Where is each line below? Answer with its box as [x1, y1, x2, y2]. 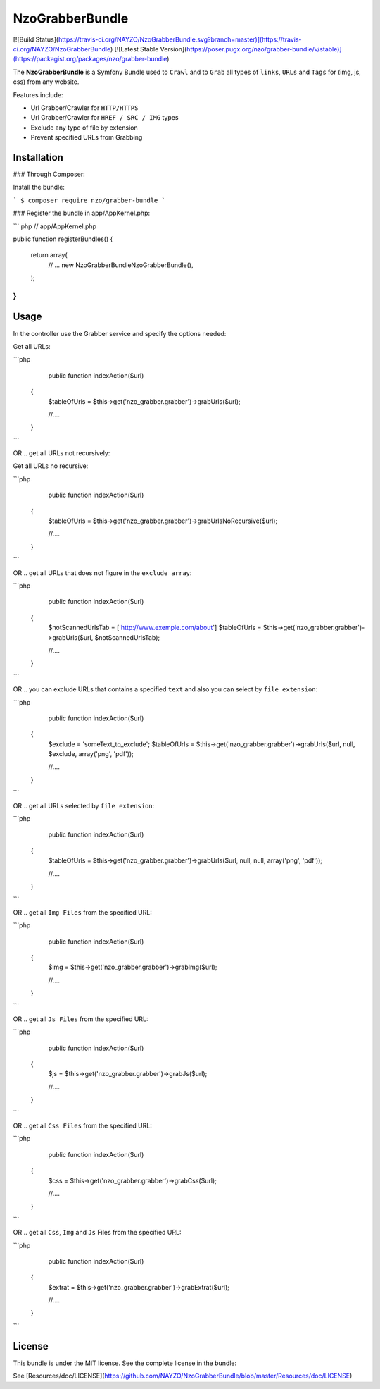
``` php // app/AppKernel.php [13, 222, 97, 230]
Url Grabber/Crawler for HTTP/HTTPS [30, 103, 139, 112]
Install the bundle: [13, 183, 65, 192]
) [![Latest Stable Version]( [110, 44, 187, 53]
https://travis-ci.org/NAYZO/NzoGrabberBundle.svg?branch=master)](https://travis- [58, 35, 302, 44]
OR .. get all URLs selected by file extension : [13, 801, 155, 810]
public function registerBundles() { [13, 235, 113, 243]
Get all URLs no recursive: [13, 462, 89, 470]
